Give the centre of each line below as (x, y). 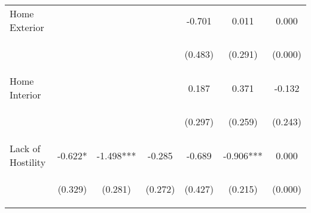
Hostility (28, 162)
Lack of (25, 148)
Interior (25, 95)
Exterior (27, 27)
